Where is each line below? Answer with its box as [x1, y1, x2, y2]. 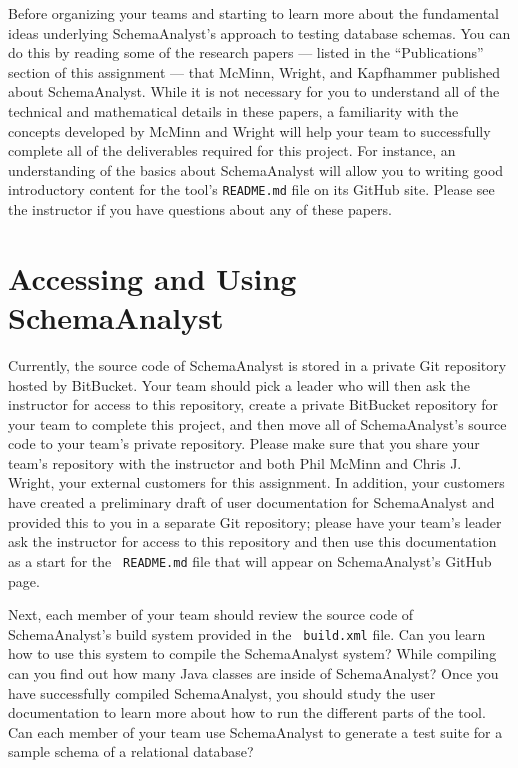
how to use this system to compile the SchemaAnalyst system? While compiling [8, 643, 497, 664]
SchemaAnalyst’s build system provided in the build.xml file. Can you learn [8, 623, 486, 644]
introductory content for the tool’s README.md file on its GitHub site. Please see [8, 179, 495, 200]
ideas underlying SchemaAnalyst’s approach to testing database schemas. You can [8, 22, 511, 43]
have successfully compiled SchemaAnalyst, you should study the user [8, 682, 436, 703]
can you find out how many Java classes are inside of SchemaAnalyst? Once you [8, 662, 499, 683]
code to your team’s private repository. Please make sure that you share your [8, 433, 480, 454]
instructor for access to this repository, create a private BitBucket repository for [8, 394, 499, 415]
